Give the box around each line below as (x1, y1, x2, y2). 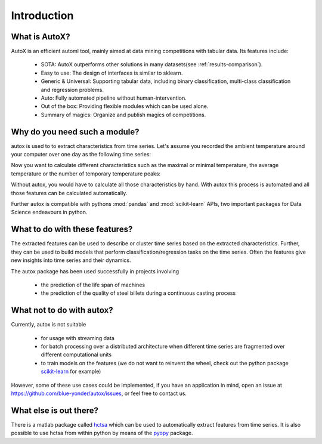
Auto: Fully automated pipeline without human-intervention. (41, 94, 187, 101)
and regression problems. (41, 86, 104, 93)
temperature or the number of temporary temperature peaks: (11, 170, 161, 177)
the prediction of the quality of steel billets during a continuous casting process (41, 289, 236, 297)
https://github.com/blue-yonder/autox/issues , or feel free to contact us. (11, 390, 187, 397)
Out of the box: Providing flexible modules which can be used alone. (41, 103, 209, 110)
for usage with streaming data (41, 334, 114, 341)
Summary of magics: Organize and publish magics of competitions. (41, 111, 206, 118)
